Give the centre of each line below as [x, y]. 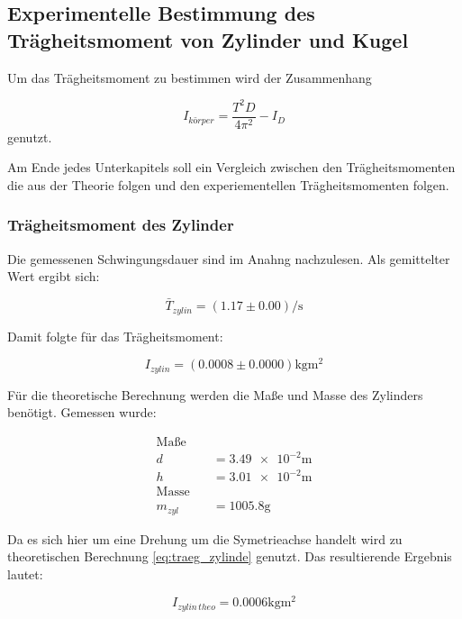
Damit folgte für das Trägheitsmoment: [115, 336]
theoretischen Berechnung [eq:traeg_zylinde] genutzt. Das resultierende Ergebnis [230, 556]
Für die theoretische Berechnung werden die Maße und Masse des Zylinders [215, 394]
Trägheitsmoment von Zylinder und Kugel [208, 39]
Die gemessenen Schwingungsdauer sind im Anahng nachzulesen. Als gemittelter [229, 258]
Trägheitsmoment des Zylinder [121, 225]
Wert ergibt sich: [54, 276]
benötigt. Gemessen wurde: [82, 412]
